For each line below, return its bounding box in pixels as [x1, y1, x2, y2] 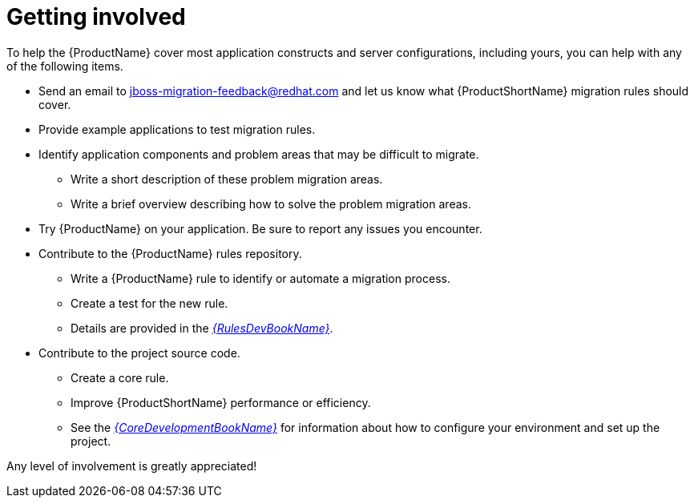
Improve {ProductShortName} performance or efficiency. [71, 395, 371, 409]
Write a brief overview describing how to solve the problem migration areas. [71, 196, 471, 211]
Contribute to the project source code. [38, 345, 240, 360]
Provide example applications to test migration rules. [38, 122, 316, 136]
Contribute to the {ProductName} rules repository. [38, 246, 302, 260]
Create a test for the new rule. [71, 296, 228, 310]
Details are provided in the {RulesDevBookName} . [71, 321, 333, 335]
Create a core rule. [71, 370, 169, 385]
